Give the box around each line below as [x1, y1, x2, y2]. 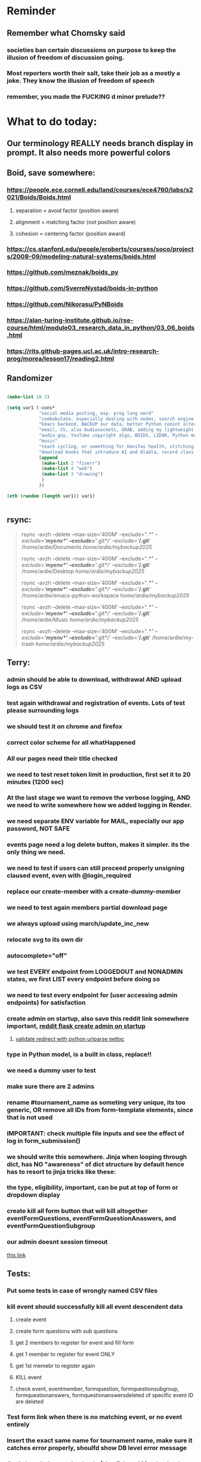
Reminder [7, 4, 56, 18]
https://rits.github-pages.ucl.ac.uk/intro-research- [7, 347, 160, 355]
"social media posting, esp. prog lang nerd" [38, 410, 154, 416]
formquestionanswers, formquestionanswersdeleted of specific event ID [15, 1392, 194, 1399]
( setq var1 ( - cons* [7, 404, 55, 411]
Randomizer [7, 373, 53, 383]
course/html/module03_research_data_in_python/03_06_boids [7, 324, 195, 332]
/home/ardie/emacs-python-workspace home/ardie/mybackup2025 [21, 591, 190, 599]
